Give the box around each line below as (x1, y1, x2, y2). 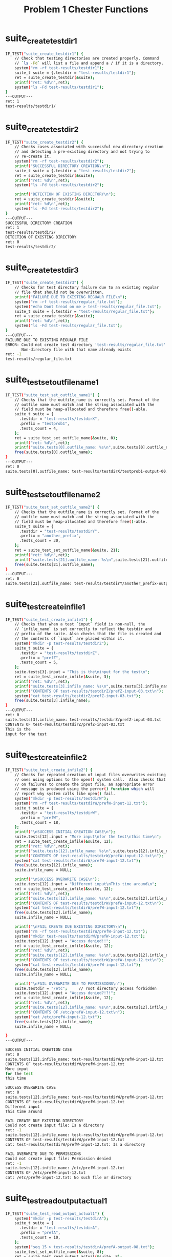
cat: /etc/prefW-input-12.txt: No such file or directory (5, 1175, 132, 1180)
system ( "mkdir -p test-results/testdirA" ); (14, 1216, 109, 1221)
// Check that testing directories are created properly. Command (14, 56, 159, 61)
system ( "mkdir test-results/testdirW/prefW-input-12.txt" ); (14, 934, 145, 939)
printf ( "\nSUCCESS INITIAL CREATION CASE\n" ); (14, 829, 116, 835)
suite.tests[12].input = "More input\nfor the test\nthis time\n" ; (14, 834, 161, 839)
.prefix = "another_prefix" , (18, 533, 81, 539)
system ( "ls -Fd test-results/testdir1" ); (14, 85, 104, 90)
